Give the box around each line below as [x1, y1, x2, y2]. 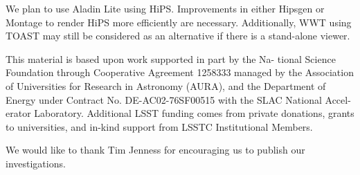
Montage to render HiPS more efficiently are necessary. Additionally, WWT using [6, 15, 352, 29]
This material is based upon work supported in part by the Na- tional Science [6, 51, 336, 66]
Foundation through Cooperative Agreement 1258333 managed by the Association [6, 65, 354, 80]
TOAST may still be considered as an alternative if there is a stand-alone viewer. [6, 28, 350, 43]
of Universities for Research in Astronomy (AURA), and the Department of [6, 78, 326, 93]
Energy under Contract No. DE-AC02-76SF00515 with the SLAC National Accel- [6, 92, 351, 107]
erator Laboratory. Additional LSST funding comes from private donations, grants [6, 106, 354, 120]
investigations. [6, 156, 66, 170]
